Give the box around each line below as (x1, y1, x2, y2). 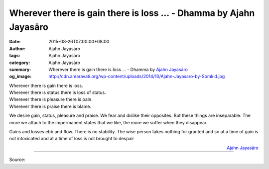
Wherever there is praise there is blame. (9, 103, 92, 109)
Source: (9, 157, 25, 163)
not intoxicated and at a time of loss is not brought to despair (9, 136, 134, 142)
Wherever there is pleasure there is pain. (9, 96, 93, 102)
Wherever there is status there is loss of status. (9, 89, 107, 95)
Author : (9, 45, 26, 52)
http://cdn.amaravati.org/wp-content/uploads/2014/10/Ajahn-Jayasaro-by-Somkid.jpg (48, 74, 225, 80)
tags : (9, 53, 20, 59)
